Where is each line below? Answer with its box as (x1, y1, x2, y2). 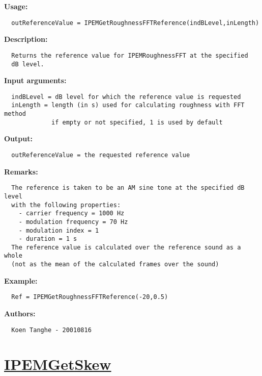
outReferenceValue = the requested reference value (11, 151, 190, 159)
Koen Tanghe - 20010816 (11, 326, 92, 334)
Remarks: (4, 166, 38, 177)
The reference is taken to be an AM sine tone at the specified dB (11, 184, 245, 192)
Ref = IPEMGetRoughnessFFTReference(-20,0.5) (11, 293, 168, 301)
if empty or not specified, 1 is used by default (51, 118, 223, 126)
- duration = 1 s (18, 235, 77, 243)
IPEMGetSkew (4, 354, 111, 374)
